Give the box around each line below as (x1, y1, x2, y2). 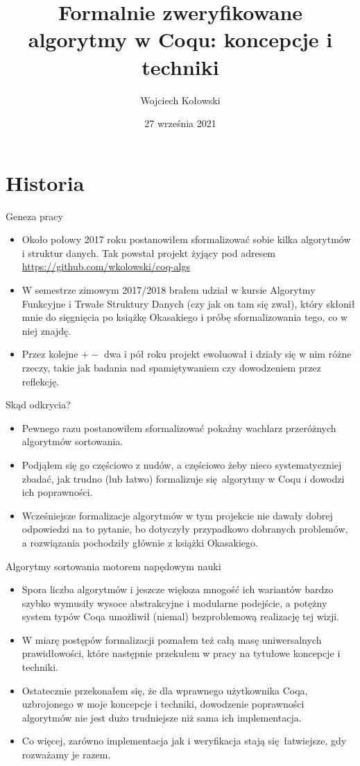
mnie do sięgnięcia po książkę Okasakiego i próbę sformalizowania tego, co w (22, 310, 348, 324)
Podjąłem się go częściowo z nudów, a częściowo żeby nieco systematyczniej (22, 457, 342, 472)
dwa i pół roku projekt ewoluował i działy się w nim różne (103, 347, 352, 361)
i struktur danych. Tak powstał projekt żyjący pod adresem (22, 245, 276, 260)
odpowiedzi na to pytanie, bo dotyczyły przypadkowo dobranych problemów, (22, 522, 348, 536)
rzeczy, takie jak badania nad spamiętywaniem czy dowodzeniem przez (22, 360, 321, 374)
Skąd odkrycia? (6, 397, 71, 412)
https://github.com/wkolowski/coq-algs (22, 259, 190, 274)
